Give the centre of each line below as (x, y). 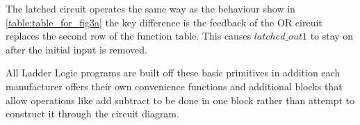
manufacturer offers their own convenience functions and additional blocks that (174, 86)
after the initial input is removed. (76, 49)
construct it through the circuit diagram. (92, 114)
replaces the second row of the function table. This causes (129, 36)
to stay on (332, 36)
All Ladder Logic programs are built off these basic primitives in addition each (173, 73)
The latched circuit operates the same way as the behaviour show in (150, 8)
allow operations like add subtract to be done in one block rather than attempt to (180, 100)
